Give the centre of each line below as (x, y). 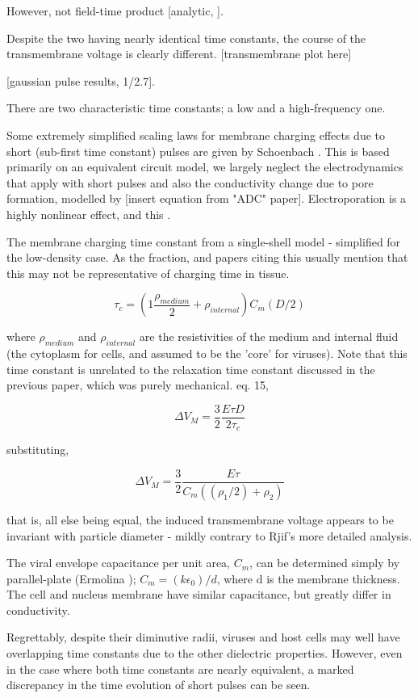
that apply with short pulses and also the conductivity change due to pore (190, 182)
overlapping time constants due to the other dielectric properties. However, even (205, 653)
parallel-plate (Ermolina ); (71, 578)
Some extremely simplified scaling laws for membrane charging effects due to (196, 135)
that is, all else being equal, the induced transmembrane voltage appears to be (200, 519)
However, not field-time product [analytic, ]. (115, 11)
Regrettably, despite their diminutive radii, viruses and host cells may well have (203, 637)
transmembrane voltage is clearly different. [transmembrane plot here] (179, 54)
